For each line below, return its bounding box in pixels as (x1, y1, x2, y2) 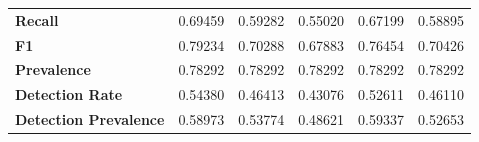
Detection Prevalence (15, 109, 165, 130)
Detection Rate (15, 84, 123, 105)
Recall (15, 9, 59, 30)
